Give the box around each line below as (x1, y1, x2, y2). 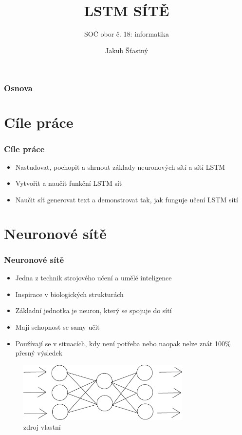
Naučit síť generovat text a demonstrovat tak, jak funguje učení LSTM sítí (15, 195, 238, 205)
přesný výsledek (15, 348, 63, 358)
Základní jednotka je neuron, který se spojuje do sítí (15, 305, 172, 316)
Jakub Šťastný (105, 45, 148, 55)
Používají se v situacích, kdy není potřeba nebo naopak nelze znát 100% (15, 338, 231, 348)
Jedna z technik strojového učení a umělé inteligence (15, 273, 172, 283)
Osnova (4, 82, 33, 94)
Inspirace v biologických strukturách (15, 289, 124, 299)
